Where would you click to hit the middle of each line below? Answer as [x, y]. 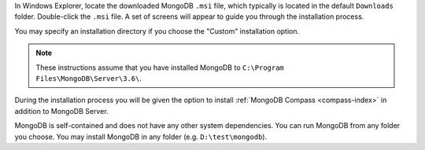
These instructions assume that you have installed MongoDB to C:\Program [160, 68]
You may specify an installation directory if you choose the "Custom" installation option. [157, 31]
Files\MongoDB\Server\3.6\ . [89, 78]
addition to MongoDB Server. [62, 111]
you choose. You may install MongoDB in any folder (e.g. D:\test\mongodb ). [141, 137]
